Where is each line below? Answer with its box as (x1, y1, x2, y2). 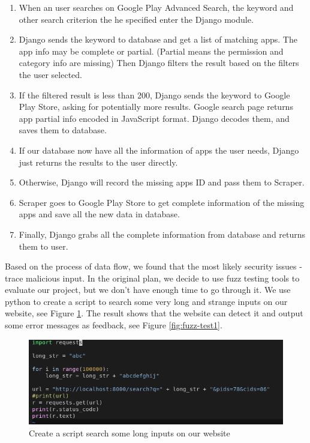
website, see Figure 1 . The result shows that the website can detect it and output (5, 307, 303, 319)
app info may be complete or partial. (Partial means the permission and (19, 44, 284, 57)
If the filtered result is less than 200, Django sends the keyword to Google (19, 88, 290, 101)
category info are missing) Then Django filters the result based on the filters (19, 56, 299, 69)
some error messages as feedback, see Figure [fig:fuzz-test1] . (5, 319, 222, 331)
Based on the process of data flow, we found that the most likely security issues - (5, 260, 302, 273)
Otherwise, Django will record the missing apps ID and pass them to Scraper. (19, 176, 305, 188)
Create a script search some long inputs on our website (29, 426, 230, 439)
